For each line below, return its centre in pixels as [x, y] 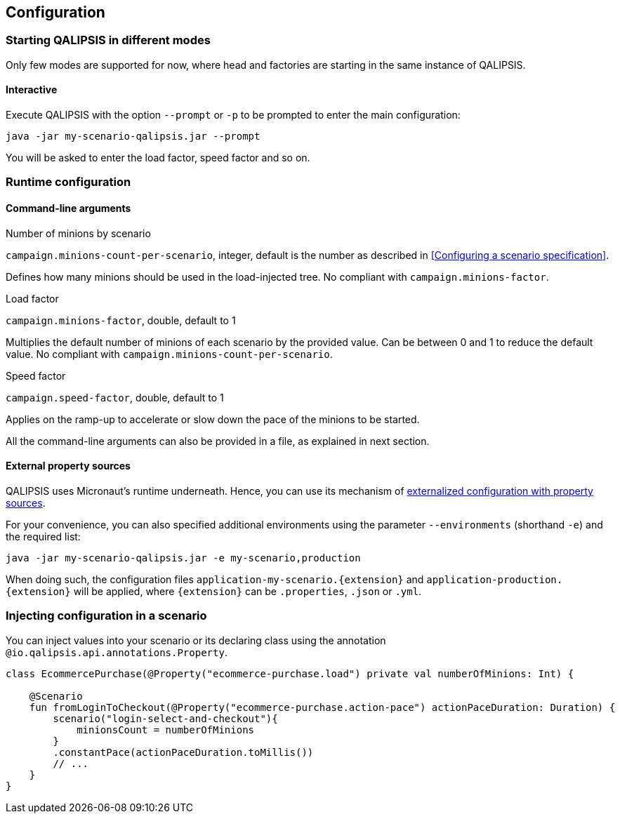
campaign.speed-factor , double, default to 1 [115, 397]
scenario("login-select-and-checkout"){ [165, 718]
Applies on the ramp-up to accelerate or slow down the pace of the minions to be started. [213, 419]
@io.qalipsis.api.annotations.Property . [117, 652]
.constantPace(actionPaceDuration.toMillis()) [183, 752]
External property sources [68, 466]
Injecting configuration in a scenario [106, 616]
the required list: [43, 536]
